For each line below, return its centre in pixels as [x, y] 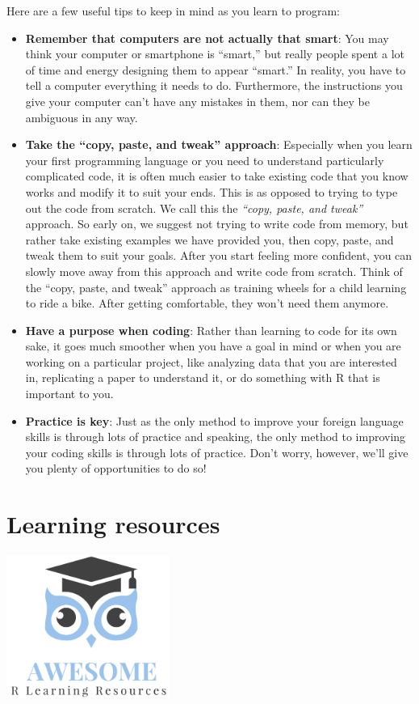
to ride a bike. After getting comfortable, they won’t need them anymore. [207, 303]
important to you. [69, 394]
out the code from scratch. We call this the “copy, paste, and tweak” [194, 208]
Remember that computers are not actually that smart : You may [207, 38]
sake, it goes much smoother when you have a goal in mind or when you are [213, 346]
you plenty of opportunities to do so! [116, 468]
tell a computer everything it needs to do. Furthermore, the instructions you [214, 85]
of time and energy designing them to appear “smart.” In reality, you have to [216, 69]
